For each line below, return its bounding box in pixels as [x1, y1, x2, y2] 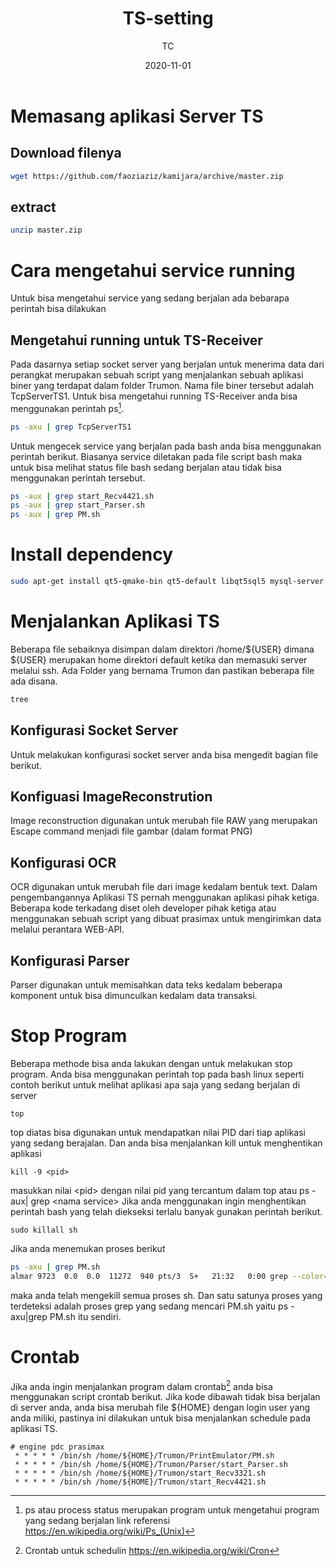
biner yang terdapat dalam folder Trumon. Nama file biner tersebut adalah [10, 380, 315, 392]
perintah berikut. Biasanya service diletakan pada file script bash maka [10, 450, 303, 462]
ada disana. [10, 675, 58, 687]
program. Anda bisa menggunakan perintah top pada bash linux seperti [10, 1068, 305, 1081]
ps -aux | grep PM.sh [10, 510, 101, 520]
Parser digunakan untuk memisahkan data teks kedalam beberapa [10, 979, 283, 991]
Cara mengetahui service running [10, 259, 296, 282]
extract [10, 199, 57, 216]
